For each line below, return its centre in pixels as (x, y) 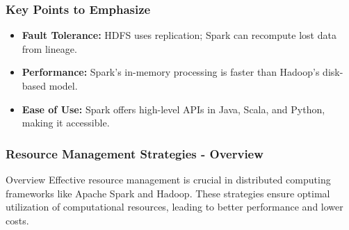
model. (63, 85)
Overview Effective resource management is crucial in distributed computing (168, 179)
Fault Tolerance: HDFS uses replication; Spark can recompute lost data (179, 35)
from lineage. (49, 48)
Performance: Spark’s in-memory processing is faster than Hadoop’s (171, 72)
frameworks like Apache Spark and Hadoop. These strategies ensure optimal (168, 193)
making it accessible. (66, 123)
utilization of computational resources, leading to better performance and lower (174, 207)
